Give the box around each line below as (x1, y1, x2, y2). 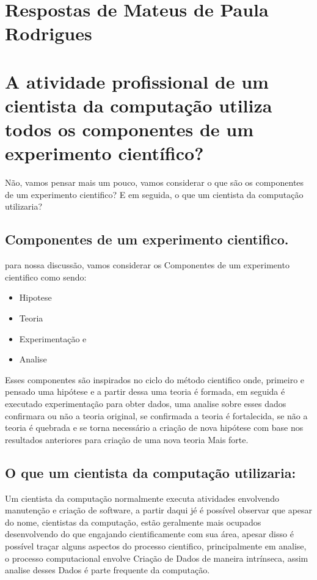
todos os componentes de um (5, 117, 254, 142)
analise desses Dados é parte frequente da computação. (5, 563, 210, 576)
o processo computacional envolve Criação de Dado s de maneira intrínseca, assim (5, 551, 308, 564)
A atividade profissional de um (5, 68, 269, 94)
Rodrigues (5, 21, 92, 46)
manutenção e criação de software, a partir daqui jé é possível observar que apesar (5, 504, 313, 516)
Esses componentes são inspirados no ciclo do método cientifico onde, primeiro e (5, 373, 305, 386)
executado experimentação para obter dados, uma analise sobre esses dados (5, 397, 286, 409)
